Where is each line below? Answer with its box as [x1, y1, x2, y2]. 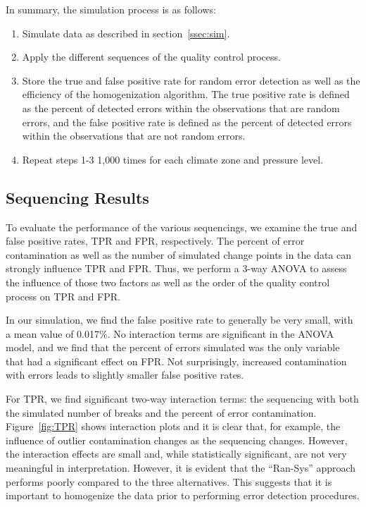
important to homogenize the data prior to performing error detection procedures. [6, 488, 360, 503]
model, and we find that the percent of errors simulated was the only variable [6, 340, 340, 355]
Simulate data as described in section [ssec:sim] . [22, 25, 230, 40]
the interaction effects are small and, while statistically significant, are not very [6, 446, 347, 461]
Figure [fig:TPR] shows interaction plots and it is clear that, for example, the [6, 419, 341, 434]
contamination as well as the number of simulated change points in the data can [6, 247, 352, 262]
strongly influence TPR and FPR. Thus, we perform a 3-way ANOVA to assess [6, 261, 347, 276]
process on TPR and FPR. [6, 288, 120, 303]
